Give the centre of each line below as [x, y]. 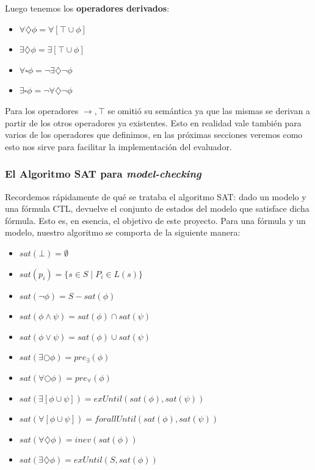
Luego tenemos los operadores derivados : [87, 8]
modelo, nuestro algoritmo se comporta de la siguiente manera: [123, 232]
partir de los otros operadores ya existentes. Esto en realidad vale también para [153, 122]
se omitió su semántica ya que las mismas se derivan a [209, 110]
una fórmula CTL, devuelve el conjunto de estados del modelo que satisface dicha [157, 208]
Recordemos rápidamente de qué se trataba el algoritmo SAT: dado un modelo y [156, 196]
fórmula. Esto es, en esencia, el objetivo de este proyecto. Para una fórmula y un [155, 220]
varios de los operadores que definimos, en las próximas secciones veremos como [154, 135]
